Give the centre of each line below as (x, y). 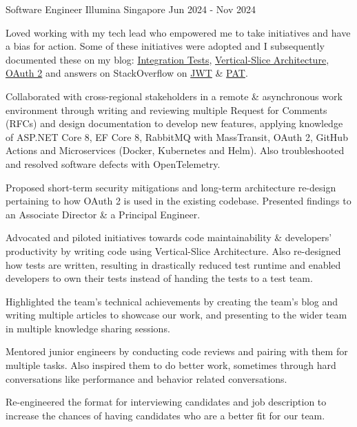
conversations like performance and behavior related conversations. (146, 378)
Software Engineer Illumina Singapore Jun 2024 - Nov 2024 (131, 9)
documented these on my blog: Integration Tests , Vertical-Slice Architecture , (167, 59)
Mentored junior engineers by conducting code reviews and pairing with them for (177, 351)
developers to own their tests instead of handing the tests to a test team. (159, 278)
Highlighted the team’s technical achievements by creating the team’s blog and (172, 301)
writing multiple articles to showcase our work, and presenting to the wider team (176, 315)
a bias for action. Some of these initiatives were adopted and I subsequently (165, 46)
